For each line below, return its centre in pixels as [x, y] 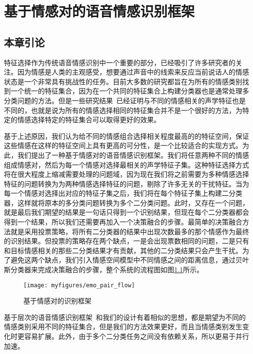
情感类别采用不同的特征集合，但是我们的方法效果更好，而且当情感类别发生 [123, 326]
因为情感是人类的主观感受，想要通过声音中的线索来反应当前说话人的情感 [133, 72]
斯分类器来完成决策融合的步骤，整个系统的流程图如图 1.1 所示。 [104, 270]
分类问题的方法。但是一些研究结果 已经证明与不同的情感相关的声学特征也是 [125, 100]
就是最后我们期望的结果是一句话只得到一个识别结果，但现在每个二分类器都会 [126, 212]
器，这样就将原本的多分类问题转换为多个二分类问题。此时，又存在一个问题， [126, 202]
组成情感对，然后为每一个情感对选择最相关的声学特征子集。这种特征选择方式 [126, 164]
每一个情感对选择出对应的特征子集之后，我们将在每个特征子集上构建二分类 [123, 193]
